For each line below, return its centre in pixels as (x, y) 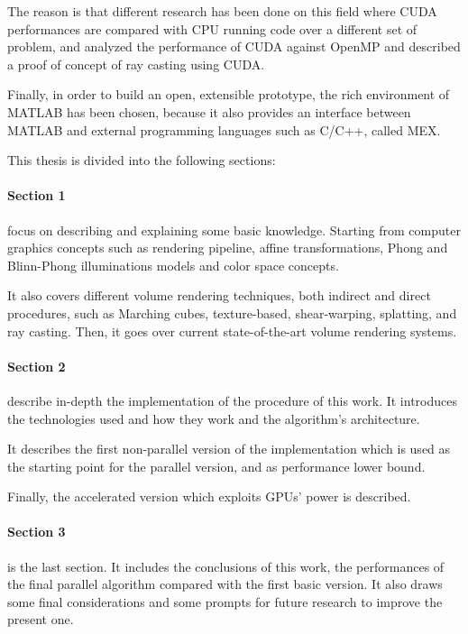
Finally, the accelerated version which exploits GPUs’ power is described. (209, 496)
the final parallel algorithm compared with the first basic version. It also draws (225, 584)
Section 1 (37, 195)
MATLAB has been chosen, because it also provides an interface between (209, 111)
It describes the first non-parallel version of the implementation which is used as (229, 449)
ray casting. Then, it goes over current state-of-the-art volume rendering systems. (232, 331)
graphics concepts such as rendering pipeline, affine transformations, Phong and (228, 248)
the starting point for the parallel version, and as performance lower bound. (216, 466)
